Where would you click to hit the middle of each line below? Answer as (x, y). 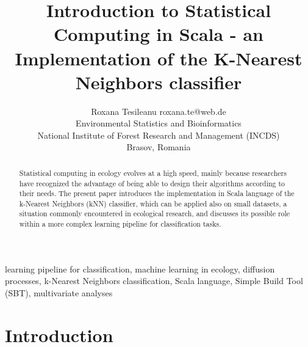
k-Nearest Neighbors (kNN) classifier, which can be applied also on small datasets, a (153, 203)
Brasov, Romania (159, 147)
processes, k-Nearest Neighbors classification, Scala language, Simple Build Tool (154, 281)
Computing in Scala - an (159, 34)
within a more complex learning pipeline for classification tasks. (120, 224)
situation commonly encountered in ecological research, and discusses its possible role (155, 214)
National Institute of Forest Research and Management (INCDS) (159, 135)
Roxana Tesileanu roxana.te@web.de (159, 111)
